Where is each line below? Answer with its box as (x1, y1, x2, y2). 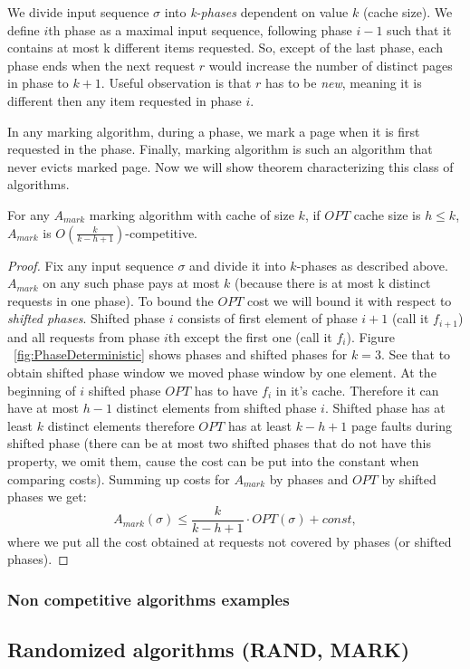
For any (7, 205, 50, 224)
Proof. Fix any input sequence (7, 255, 174, 274)
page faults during (350, 416, 452, 435)
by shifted (381, 469, 436, 488)
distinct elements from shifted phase (116, 398, 317, 417)
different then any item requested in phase (7, 91, 242, 110)
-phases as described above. (296, 255, 448, 274)
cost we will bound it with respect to (246, 291, 452, 310)
